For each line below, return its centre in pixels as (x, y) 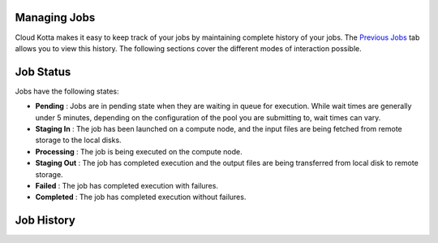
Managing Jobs (55, 17)
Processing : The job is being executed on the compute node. (139, 151)
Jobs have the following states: (67, 91)
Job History (45, 221)
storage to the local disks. (78, 140)
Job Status (43, 72)
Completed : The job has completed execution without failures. (141, 197)
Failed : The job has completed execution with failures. (127, 185)
